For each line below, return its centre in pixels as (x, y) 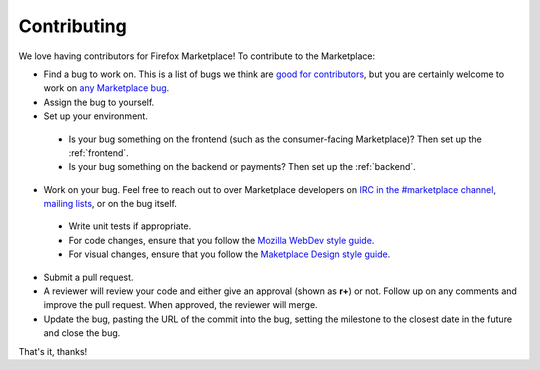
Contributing (72, 26)
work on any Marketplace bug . (106, 88)
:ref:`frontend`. (98, 152)
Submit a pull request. (88, 277)
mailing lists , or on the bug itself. (110, 204)
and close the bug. (82, 333)
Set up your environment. (96, 116)
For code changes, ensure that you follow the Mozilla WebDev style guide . (221, 240)
